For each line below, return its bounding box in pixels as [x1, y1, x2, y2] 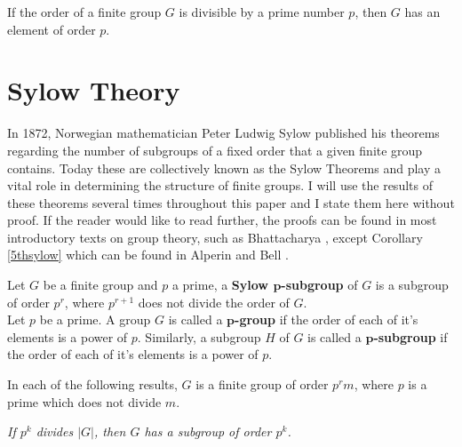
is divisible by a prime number [179, 3, 345, 20]
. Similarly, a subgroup [137, 327, 261, 346]
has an [404, 3, 441, 20]
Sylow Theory [7, 72, 180, 108]
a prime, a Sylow [171, 275, 269, 294]
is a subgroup [375, 275, 449, 294]
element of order [7, 20, 96, 38]
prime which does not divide [7, 392, 162, 411]
